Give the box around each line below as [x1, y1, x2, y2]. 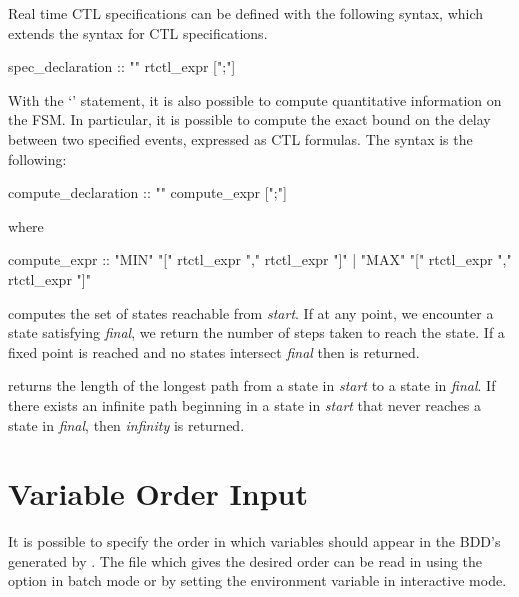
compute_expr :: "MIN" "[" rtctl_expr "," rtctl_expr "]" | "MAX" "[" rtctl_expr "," [8, 249, 512, 270]
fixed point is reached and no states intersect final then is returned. [8, 341, 420, 362]
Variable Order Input [8, 473, 308, 514]
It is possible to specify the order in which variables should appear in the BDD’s [8, 531, 501, 552]
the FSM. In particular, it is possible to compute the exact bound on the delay [8, 109, 491, 130]
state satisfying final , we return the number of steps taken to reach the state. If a [8, 322, 505, 343]
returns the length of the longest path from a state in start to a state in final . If [8, 375, 496, 396]
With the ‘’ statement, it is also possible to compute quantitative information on [8, 89, 502, 110]
